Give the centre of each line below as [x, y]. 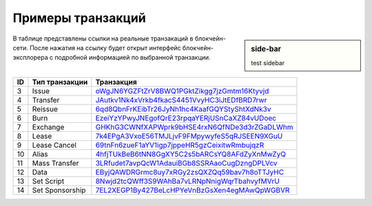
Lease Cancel [54, 146]
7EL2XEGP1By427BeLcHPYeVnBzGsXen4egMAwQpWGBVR [193, 190]
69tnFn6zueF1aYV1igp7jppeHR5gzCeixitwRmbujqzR [180, 146]
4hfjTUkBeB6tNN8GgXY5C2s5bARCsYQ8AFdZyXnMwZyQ [190, 154]
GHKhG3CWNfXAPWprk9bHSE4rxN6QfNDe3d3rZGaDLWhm [194, 127]
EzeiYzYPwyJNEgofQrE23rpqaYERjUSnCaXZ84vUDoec [186, 118]
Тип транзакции [60, 82]
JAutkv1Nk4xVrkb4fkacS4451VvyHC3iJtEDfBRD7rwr [181, 100]
